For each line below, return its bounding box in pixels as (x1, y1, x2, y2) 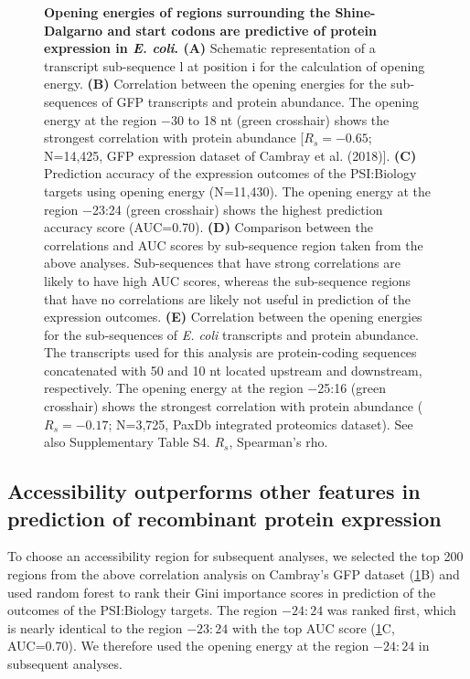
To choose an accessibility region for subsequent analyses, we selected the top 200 (7, 546, 464, 566)
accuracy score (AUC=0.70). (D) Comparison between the (44, 217, 373, 237)
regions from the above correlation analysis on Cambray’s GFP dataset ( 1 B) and (7, 565, 460, 584)
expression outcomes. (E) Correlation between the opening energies (44, 307, 422, 326)
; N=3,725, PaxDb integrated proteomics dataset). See (108, 414, 413, 433)
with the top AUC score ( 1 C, (231, 618, 395, 637)
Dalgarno (44, 20, 103, 39)
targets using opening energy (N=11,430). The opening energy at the (44, 181, 432, 200)
